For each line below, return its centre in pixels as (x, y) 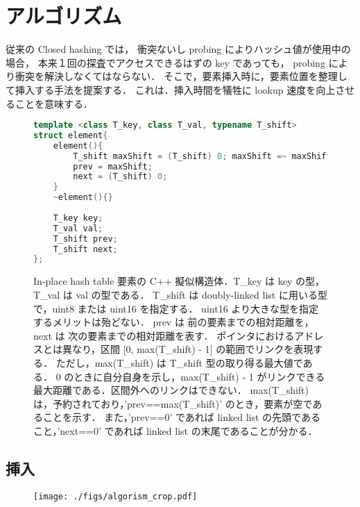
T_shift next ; (85, 249)
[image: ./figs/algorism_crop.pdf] (115, 496)
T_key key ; (78, 218)
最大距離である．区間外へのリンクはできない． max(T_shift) (171, 390)
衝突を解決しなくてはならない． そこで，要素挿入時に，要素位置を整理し (181, 76)
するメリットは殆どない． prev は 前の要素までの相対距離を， (174, 322)
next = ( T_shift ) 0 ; (120, 177)
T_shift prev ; (85, 239)
